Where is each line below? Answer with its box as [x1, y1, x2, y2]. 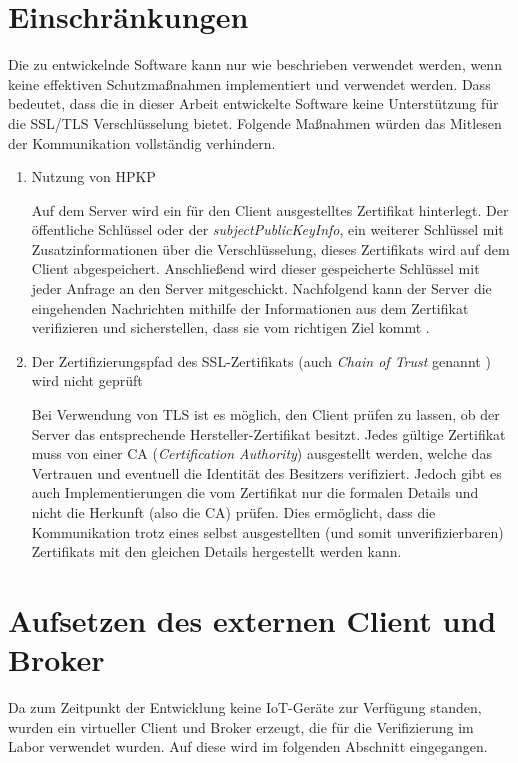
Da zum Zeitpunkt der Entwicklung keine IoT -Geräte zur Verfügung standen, [8, 697, 482, 718]
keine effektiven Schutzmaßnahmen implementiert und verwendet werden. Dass [8, 73, 491, 94]
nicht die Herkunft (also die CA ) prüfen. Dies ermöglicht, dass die [31, 502, 436, 522]
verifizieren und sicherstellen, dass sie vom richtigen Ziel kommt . [31, 317, 430, 338]
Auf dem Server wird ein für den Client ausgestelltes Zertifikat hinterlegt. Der [31, 199, 509, 220]
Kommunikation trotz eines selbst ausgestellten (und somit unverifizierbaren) [31, 521, 504, 542]
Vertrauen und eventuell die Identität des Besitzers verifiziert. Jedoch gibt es [31, 462, 502, 483]
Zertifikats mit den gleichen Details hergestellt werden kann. [31, 541, 402, 562]
